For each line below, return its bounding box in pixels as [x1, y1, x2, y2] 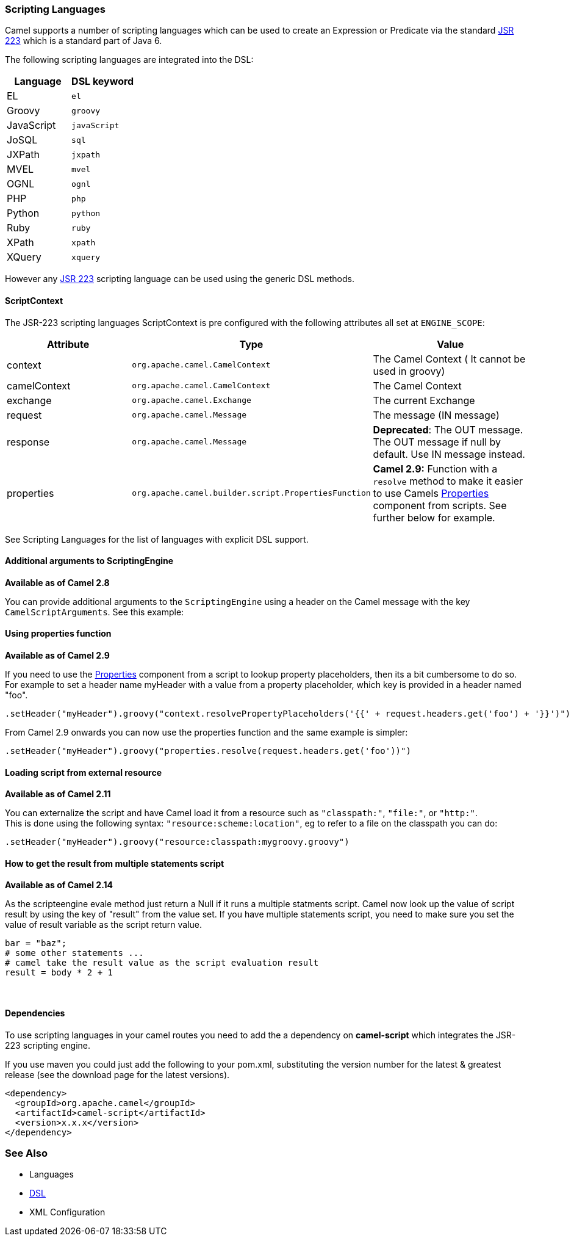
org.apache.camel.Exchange [132, 396, 251, 405]
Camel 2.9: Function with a [373, 462, 498, 475]
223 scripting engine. [5, 1040, 91, 1051]
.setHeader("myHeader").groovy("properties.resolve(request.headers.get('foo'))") [5, 746, 411, 756]
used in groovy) [373, 364, 445, 377]
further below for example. [373, 511, 495, 524]
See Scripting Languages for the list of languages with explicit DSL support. [5, 534, 309, 545]
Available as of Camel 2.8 [5, 577, 110, 588]
